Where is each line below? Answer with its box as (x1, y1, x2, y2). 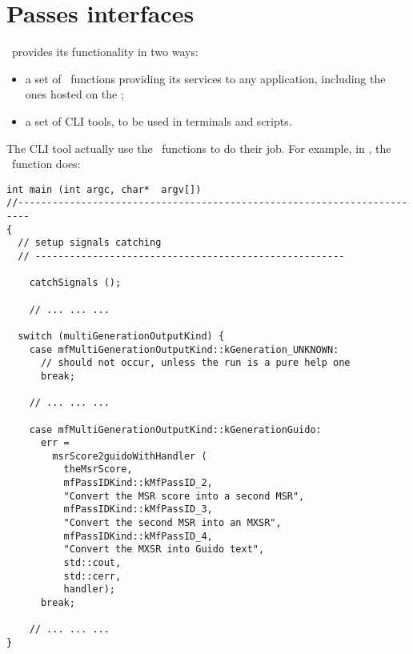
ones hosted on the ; (25, 86, 124, 102)
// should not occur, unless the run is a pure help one (40, 357, 351, 369)
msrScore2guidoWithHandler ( (52, 450, 207, 462)
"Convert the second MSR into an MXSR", (63, 517, 282, 529)
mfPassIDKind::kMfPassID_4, (63, 530, 213, 542)
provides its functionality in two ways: (11, 43, 198, 60)
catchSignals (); (29, 277, 122, 289)
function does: (11, 155, 81, 172)
